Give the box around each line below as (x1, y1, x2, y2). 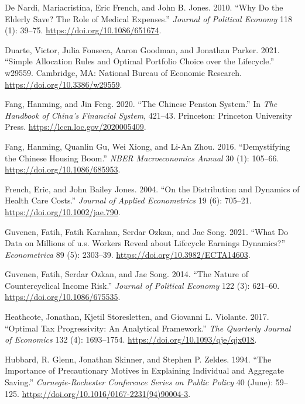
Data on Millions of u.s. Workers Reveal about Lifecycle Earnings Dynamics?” (5, 237, 286, 249)
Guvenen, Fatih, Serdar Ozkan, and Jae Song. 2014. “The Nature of (5, 268, 248, 280)
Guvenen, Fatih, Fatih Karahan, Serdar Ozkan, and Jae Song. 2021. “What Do (5, 225, 289, 237)
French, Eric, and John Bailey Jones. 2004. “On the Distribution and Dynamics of (5, 182, 300, 195)
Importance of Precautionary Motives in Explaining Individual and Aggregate (5, 364, 285, 377)
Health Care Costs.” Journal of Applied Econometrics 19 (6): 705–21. (5, 194, 252, 206)
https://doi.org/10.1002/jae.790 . (5, 205, 121, 217)
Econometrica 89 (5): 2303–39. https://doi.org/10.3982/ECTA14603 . (5, 248, 251, 260)
